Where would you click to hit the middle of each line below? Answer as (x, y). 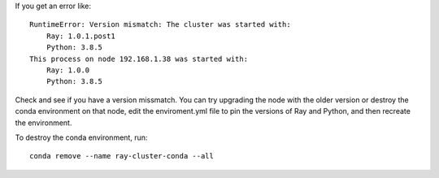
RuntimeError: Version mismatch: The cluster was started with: (161, 25)
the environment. (43, 123)
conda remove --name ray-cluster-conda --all (122, 156)
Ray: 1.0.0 (68, 70)
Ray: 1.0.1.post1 (80, 36)
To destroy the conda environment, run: (81, 137)
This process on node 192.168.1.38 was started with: (139, 59)
